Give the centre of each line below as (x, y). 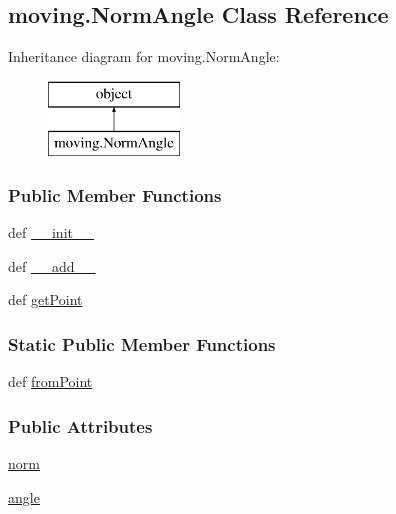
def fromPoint (50, 381)
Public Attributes (80, 425)
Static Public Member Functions (142, 343)
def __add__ (52, 265)
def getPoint (45, 299)
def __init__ (51, 232)
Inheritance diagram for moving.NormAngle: (144, 56)
